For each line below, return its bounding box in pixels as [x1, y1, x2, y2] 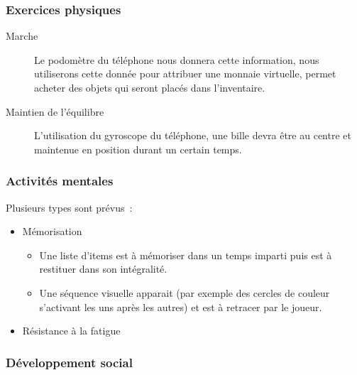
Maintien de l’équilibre [6, 104, 104, 119]
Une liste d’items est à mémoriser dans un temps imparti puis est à [39, 247, 332, 262]
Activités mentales [6, 172, 114, 190]
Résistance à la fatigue [22, 323, 121, 338]
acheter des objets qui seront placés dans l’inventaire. [34, 80, 265, 94]
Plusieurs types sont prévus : [6, 200, 133, 214]
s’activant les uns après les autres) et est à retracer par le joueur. [39, 299, 322, 314]
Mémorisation [22, 224, 82, 239]
